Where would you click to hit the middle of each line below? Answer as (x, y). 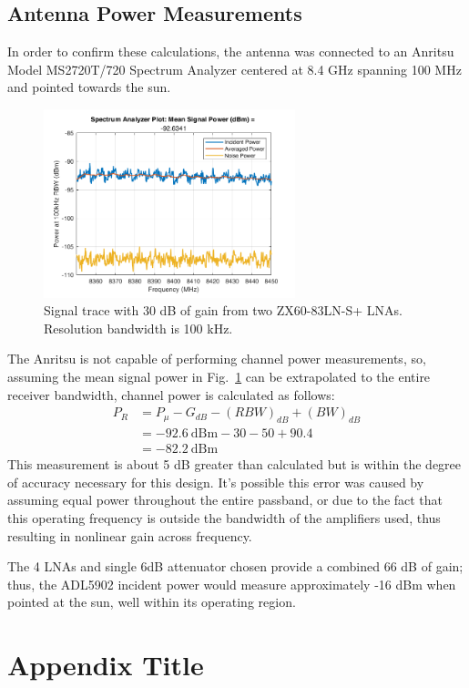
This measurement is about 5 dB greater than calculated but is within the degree (234, 464)
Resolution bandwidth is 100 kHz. (138, 328)
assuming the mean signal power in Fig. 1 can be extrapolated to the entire (219, 377)
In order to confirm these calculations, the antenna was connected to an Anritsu (231, 51)
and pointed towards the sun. (89, 87)
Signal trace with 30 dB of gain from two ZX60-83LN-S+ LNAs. (223, 310)
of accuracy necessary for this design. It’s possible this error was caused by (216, 482)
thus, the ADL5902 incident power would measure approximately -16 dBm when (232, 584)
